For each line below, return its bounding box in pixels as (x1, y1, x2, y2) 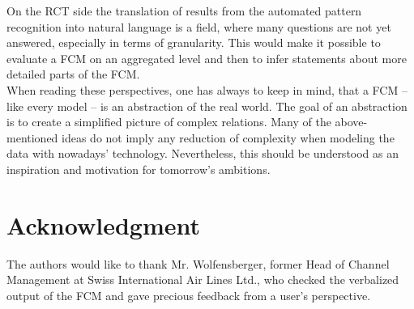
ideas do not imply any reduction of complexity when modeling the (62, 129, 395, 146)
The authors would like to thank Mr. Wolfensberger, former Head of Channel (6, 255, 390, 272)
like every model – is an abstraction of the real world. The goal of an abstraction (6, 97, 408, 114)
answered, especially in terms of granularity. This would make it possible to (6, 34, 381, 51)
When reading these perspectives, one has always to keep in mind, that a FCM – (6, 81, 408, 98)
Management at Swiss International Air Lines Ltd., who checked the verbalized (6, 271, 399, 288)
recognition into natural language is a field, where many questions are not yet (6, 18, 391, 35)
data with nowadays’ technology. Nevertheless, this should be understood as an (6, 145, 399, 162)
